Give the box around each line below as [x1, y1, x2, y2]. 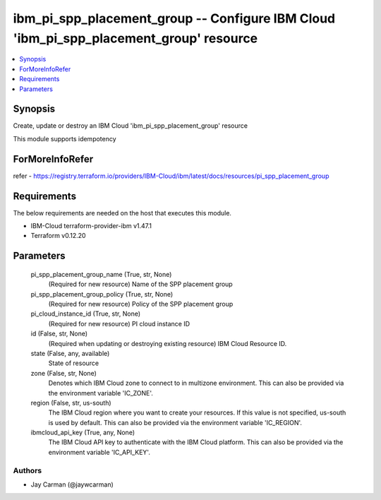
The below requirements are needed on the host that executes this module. [13, 208, 232, 217]
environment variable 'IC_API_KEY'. [48, 448, 151, 456]
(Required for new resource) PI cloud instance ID [48, 319, 190, 328]
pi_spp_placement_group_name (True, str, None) [30, 270, 172, 278]
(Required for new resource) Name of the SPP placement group [48, 280, 233, 289]
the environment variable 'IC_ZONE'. [48, 388, 153, 397]
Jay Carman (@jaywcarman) [30, 480, 114, 489]
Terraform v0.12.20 [30, 232, 86, 240]
